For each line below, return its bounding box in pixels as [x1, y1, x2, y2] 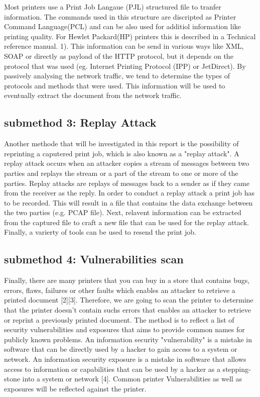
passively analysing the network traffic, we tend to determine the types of [4, 70, 230, 81]
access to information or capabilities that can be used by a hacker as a [4, 363, 220, 374]
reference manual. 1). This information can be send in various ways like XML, [4, 41, 244, 51]
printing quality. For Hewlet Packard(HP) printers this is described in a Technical [4, 31, 256, 41]
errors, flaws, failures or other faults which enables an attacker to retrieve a [4, 284, 235, 295]
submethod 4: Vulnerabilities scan [4, 251, 184, 267]
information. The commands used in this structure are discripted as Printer [4, 11, 236, 22]
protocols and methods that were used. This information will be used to [4, 80, 225, 90]
